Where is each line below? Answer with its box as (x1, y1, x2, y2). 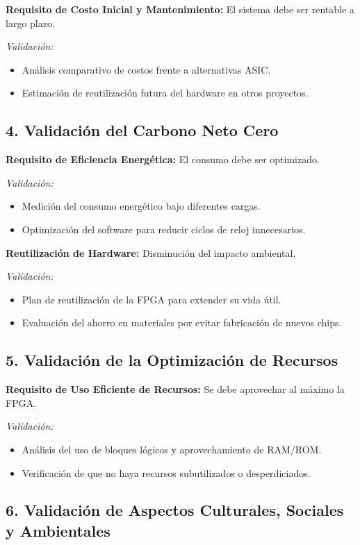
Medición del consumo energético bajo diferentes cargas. (22, 199, 261, 213)
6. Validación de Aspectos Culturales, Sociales (6, 499, 344, 521)
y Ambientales (6, 519, 111, 541)
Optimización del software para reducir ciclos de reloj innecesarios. (22, 221, 306, 236)
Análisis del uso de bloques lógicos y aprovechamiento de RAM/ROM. (22, 442, 322, 456)
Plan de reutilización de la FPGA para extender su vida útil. (22, 292, 281, 306)
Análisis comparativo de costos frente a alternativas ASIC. (22, 62, 271, 76)
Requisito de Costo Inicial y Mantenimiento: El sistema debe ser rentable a (6, 2, 354, 16)
